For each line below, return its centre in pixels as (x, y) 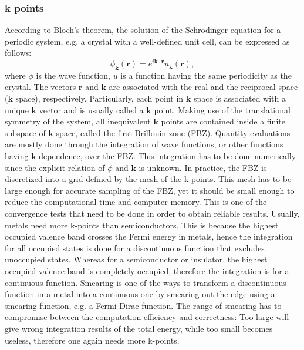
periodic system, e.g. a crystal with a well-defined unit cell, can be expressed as (147, 41)
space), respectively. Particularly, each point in (99, 98)
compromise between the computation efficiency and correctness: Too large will (147, 317)
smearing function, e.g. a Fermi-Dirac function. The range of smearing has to (143, 305)
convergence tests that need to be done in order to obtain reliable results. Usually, (152, 213)
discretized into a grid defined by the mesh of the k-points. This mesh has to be (148, 179)
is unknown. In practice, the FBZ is (203, 167)
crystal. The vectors (40, 87)
